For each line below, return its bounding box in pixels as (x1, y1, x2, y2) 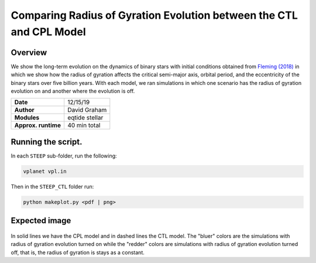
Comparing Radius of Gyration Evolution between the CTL (11, 9, 298, 22)
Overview (11, 47, 47, 57)
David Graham (67, 106, 107, 114)
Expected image (11, 216, 71, 226)
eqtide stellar (67, 114, 104, 122)
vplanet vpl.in (23, 168, 67, 175)
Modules (14, 114, 40, 122)
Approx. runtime (14, 121, 61, 129)
